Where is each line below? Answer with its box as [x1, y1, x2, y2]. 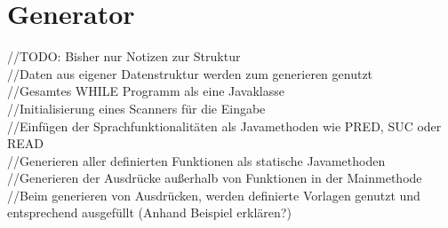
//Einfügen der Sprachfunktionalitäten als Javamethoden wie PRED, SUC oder [7, 116, 442, 135]
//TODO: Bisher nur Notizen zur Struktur [7, 47, 241, 66]
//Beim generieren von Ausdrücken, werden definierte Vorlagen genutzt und [7, 185, 420, 204]
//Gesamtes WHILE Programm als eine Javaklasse [7, 82, 285, 100]
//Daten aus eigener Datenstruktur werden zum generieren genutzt [7, 64, 373, 83]
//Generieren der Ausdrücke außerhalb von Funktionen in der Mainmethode [7, 169, 422, 187]
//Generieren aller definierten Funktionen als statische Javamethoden [7, 151, 386, 169]
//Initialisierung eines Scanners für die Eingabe [7, 98, 266, 117]
